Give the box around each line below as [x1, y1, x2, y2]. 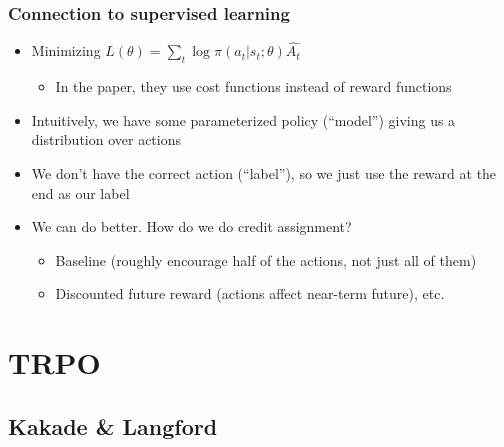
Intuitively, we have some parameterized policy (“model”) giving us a [31, 109, 456, 130]
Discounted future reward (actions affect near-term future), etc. [55, 283, 445, 304]
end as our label [31, 182, 130, 203]
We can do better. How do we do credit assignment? [31, 216, 352, 237]
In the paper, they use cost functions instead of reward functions [55, 76, 452, 97]
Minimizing [31, 40, 101, 61]
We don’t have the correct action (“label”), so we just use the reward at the [31, 163, 497, 184]
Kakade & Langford [8, 410, 218, 441]
